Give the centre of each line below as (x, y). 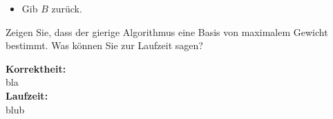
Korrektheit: (36, 68)
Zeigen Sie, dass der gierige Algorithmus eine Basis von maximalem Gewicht (167, 31)
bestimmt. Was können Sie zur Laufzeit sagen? (104, 45)
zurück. (67, 8)
